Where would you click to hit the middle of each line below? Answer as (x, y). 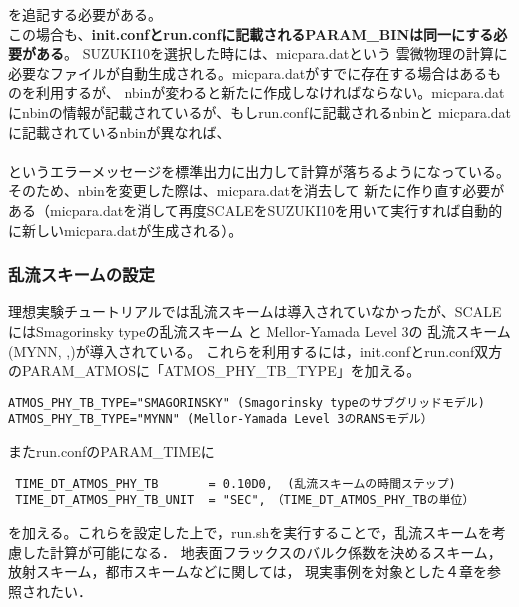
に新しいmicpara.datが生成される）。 (125, 229)
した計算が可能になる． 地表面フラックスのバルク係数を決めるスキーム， (261, 551)
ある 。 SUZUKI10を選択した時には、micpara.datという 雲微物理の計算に (271, 53)
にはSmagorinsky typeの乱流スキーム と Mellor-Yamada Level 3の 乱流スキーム (259, 330)
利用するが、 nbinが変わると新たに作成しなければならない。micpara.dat (270, 92)
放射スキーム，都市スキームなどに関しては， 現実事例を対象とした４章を (248, 571)
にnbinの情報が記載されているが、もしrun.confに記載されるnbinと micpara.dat (260, 111)
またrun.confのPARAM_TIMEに (111, 451)
